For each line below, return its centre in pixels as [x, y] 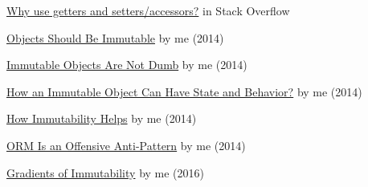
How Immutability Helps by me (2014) [102, 118]
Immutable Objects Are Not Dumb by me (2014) [127, 65]
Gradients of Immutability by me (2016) [106, 172]
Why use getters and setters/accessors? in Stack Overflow [148, 10]
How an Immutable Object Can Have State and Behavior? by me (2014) [184, 91]
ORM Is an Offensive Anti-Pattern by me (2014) [126, 145]
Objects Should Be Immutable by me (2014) [115, 37]
